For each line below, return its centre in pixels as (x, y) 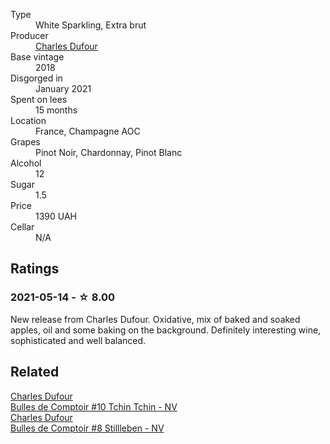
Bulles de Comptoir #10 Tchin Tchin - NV (94, 406)
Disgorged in (36, 78)
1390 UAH (56, 216)
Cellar (22, 227)
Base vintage (37, 57)
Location (28, 120)
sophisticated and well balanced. (78, 340)
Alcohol (26, 163)
